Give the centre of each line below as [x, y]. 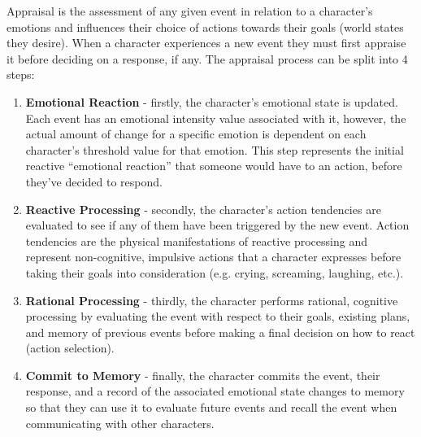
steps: [21, 74]
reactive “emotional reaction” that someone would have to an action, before [214, 166]
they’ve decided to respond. [94, 181]
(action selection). [70, 348]
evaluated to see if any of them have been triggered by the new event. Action [217, 225]
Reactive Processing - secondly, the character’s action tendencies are [203, 209]
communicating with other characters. [120, 423]
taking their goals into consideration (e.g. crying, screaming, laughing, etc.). [215, 272]
